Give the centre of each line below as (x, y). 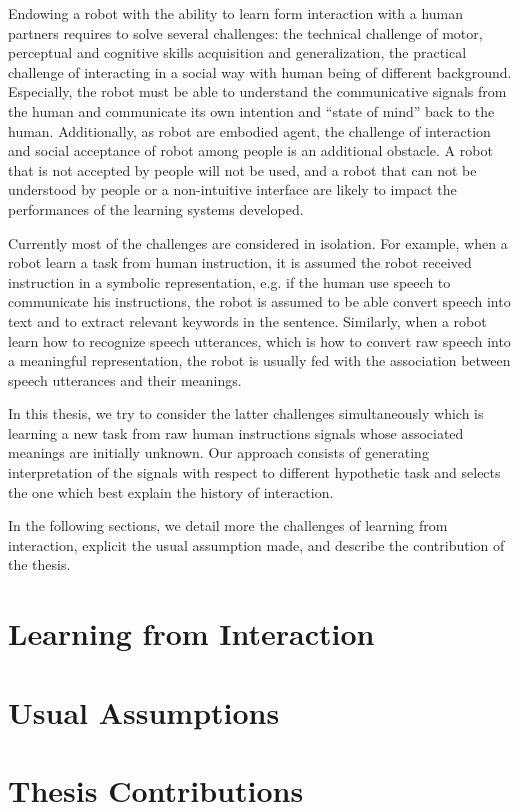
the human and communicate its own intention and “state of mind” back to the (251, 110)
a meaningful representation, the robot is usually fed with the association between (259, 360)
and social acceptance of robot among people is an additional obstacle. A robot (250, 150)
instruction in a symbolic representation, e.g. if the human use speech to (229, 281)
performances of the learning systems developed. (156, 208)
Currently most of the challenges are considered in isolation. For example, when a (258, 242)
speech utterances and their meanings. (125, 379)
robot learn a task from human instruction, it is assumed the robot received (240, 262)
